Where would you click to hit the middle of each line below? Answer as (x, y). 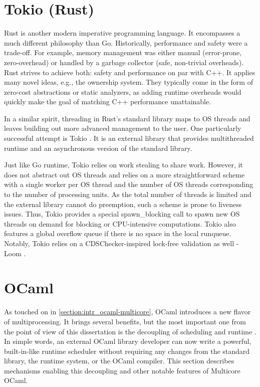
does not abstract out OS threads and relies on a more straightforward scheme (124, 174)
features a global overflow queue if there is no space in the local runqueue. (118, 233)
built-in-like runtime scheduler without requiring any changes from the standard (127, 351)
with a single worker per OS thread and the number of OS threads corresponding (129, 184)
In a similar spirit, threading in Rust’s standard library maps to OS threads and (127, 118)
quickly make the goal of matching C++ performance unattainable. (108, 102)
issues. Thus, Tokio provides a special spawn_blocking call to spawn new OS (122, 214)
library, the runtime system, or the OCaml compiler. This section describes (119, 361)
